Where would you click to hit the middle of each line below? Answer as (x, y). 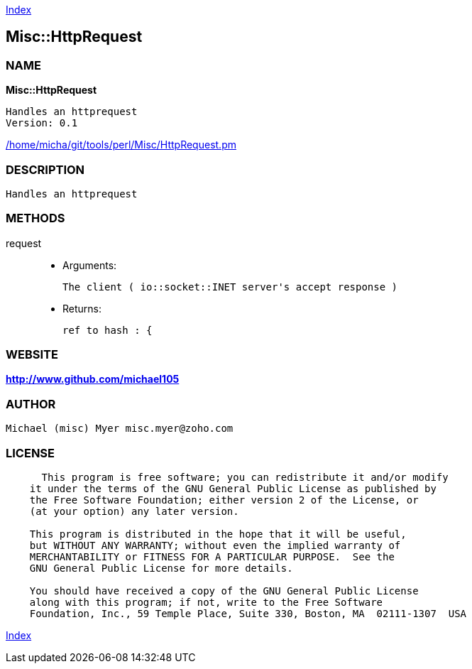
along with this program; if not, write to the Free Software (206, 602)
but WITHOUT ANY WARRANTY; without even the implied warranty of (215, 545)
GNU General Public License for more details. (161, 568)
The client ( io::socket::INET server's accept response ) (230, 287)
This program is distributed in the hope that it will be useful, (218, 534)
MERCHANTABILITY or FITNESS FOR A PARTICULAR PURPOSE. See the (212, 556)
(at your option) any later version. (134, 511)
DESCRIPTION (45, 169)
